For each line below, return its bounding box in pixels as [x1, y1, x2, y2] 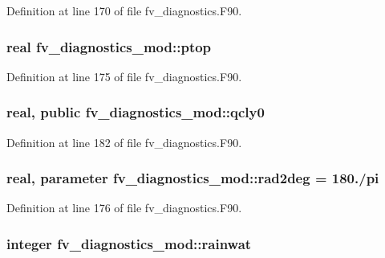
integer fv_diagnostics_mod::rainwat [6, 233, 252, 253]
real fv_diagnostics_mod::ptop [6, 36, 212, 56]
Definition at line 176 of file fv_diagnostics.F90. [6, 199, 242, 216]
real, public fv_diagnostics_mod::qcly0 [6, 102, 265, 122]
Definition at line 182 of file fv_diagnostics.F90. [6, 133, 242, 150]
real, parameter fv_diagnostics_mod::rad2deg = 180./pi [6, 168, 379, 188]
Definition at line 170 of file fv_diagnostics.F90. [6, 2, 242, 18]
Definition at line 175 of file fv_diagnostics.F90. [6, 68, 242, 84]
